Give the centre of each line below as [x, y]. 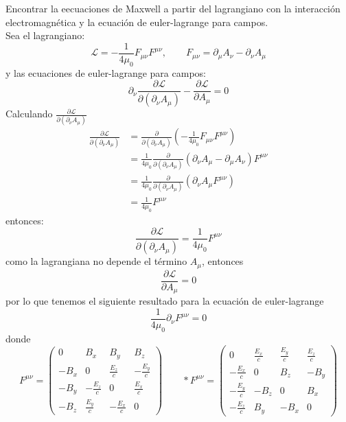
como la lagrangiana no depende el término [96, 261]
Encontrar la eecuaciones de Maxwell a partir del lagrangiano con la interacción [173, 8]
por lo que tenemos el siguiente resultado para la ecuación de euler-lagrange [165, 301]
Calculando [29, 114]
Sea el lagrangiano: [45, 35]
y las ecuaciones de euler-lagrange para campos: [106, 72]
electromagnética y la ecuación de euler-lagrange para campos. [137, 22]
